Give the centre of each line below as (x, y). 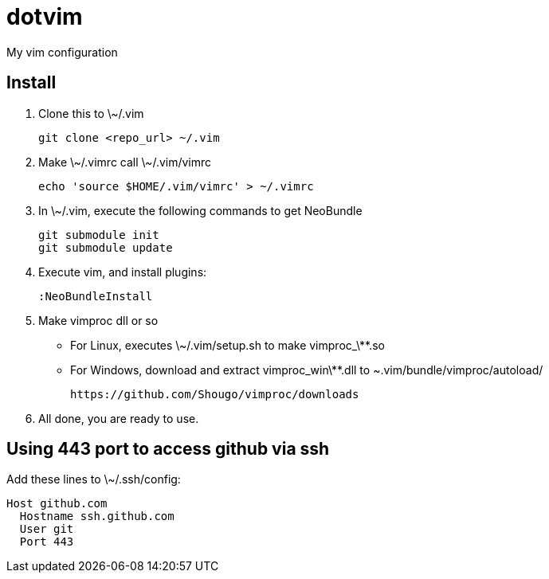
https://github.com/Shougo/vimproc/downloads (215, 394)
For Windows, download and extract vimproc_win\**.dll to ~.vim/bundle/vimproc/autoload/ (307, 370)
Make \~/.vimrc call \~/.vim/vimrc (125, 162)
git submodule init (99, 235)
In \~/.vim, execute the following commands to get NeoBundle (200, 210)
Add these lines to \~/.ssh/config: (94, 479)
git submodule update (106, 247)
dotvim (45, 17)
